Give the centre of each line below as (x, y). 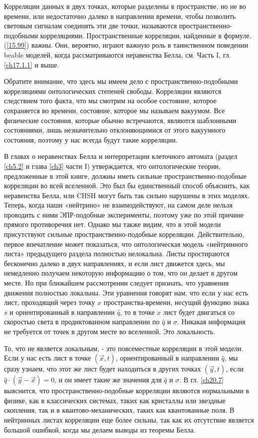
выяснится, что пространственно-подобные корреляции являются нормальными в (127, 391)
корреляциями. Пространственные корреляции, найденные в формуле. (146, 35)
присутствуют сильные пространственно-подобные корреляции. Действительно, (124, 234)
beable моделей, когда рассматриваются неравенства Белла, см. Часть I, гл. (118, 54)
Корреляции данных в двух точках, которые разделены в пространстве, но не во (125, 6)
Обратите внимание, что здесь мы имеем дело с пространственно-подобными (121, 81)
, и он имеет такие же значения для (108, 380)
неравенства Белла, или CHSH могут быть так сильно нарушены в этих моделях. (127, 195)
